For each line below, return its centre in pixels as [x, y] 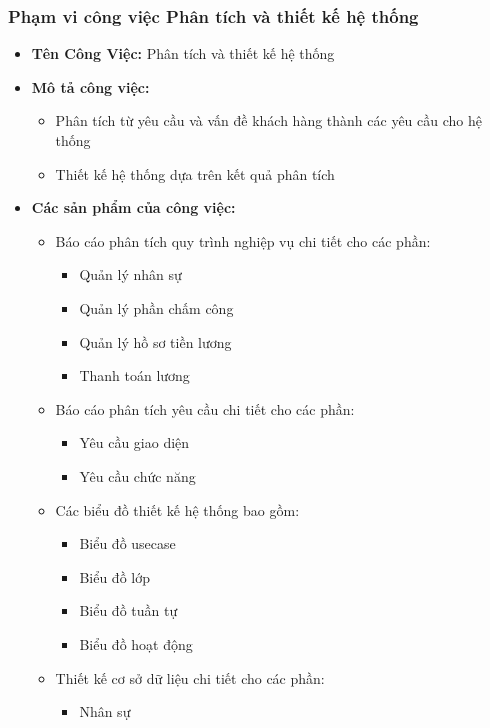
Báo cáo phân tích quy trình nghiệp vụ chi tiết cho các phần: [243, 240]
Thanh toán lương [134, 375]
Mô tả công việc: [90, 86]
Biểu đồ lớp [114, 576]
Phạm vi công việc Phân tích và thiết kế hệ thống [213, 15]
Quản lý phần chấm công [156, 307]
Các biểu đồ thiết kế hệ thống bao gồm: [177, 509]
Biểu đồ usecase [127, 543]
